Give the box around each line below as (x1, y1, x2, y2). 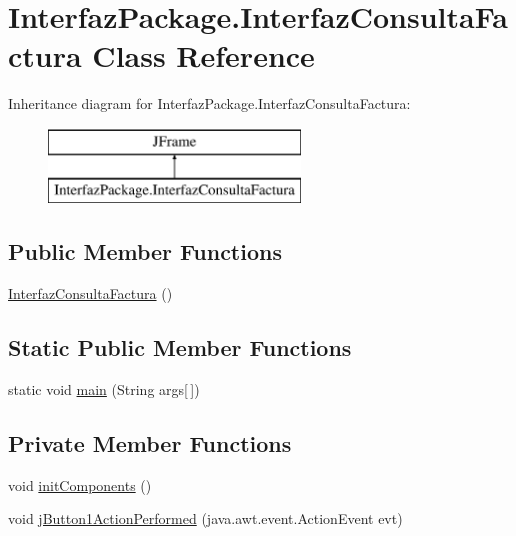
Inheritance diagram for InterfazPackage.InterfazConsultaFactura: (8, 93, 411, 114)
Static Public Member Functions (8, 332, 352, 363)
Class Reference (92, 35, 315, 76)
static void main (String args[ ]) (8, 379, 200, 400)
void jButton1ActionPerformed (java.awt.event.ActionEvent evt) (8, 508, 403, 529)
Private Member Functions (8, 428, 292, 459)
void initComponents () (8, 474, 152, 495)
